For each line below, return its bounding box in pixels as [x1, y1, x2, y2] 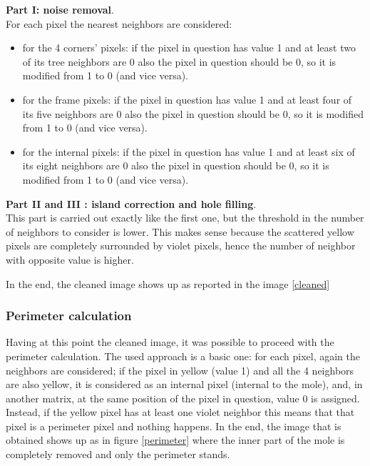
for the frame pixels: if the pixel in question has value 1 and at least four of [22, 91, 352, 106]
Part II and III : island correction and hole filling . [6, 196, 257, 211]
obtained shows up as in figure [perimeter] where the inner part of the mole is [6, 432, 345, 447]
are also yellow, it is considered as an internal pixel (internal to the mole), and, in [6, 377, 363, 392]
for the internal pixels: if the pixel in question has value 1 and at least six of [22, 144, 355, 159]
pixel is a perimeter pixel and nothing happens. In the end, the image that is [6, 418, 341, 433]
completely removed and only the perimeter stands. [6, 447, 230, 462]
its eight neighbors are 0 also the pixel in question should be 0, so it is [22, 158, 329, 173]
